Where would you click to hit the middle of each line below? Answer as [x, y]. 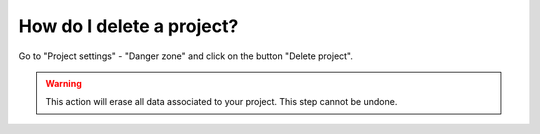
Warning [63, 83]
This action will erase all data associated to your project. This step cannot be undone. [221, 102]
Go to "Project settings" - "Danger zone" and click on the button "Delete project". [186, 56]
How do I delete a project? [128, 26]
